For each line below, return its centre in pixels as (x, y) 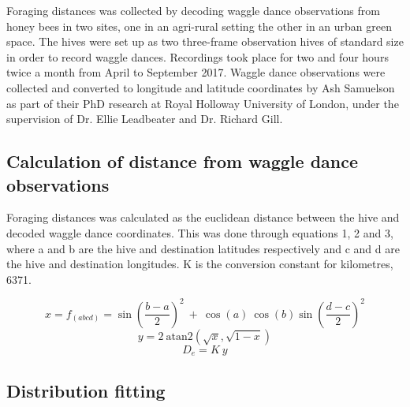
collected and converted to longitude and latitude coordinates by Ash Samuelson (201, 87)
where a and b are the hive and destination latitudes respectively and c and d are (203, 248)
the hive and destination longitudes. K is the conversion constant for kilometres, (200, 264)
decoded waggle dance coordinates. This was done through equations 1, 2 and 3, (200, 232)
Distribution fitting (86, 390)
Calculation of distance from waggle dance (183, 161)
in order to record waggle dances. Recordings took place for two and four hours (198, 56)
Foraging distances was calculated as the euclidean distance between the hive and (203, 217)
